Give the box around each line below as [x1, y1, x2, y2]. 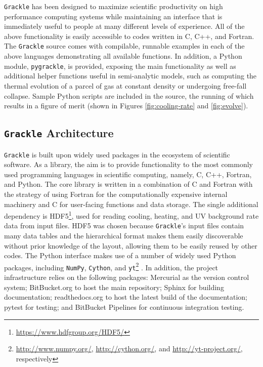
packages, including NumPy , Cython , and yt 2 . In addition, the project [4, 260, 218, 272]
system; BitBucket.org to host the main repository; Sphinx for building [4, 281, 224, 292]
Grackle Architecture [4, 125, 114, 141]
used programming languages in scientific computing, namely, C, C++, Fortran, [4, 169, 252, 179]
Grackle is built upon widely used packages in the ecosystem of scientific [4, 149, 230, 159]
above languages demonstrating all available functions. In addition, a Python [4, 51, 242, 61]
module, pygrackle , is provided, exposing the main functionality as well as [4, 60, 236, 71]
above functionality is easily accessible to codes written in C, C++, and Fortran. [4, 30, 254, 41]
